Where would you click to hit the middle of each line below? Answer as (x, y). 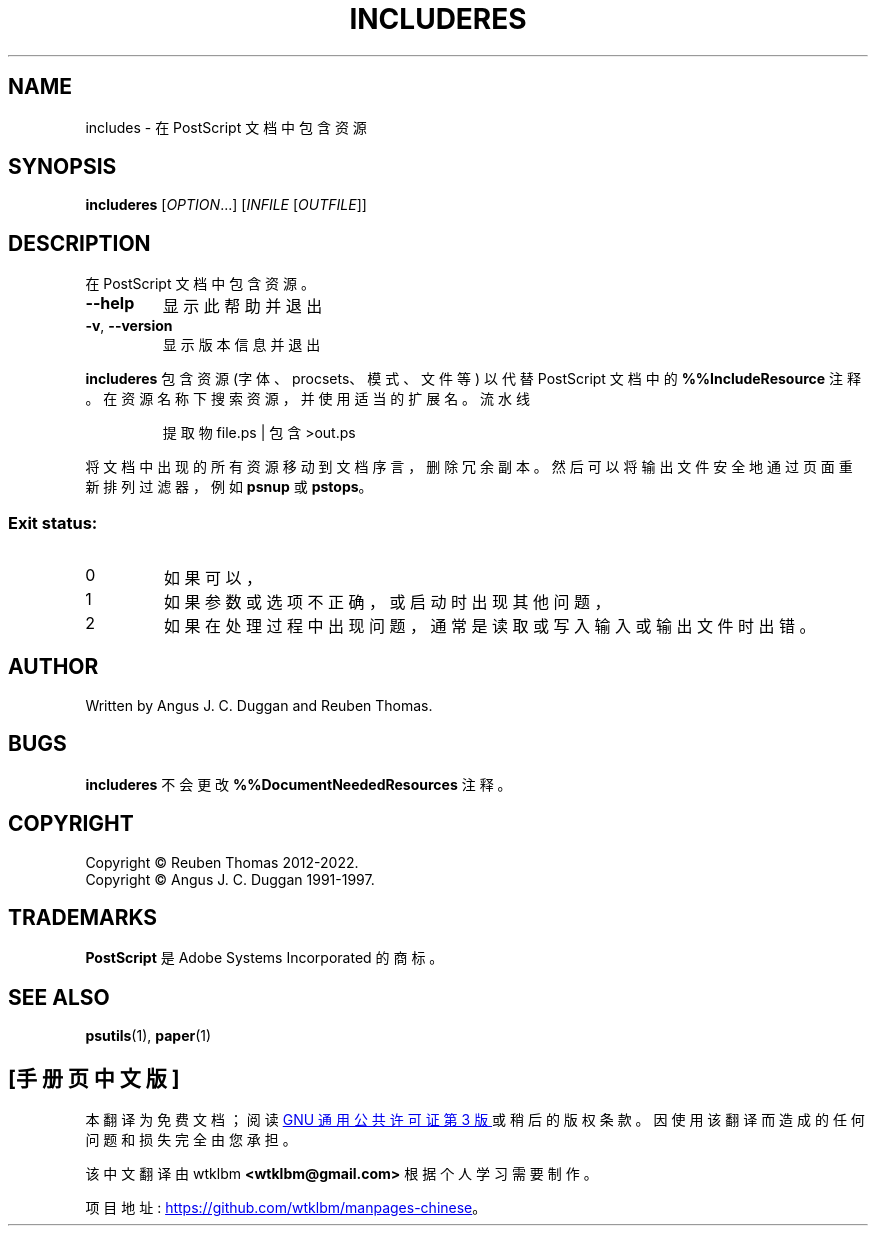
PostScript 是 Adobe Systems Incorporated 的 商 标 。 (264, 958)
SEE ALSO (59, 997)
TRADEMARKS (83, 917)
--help (110, 303)
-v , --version (129, 326)
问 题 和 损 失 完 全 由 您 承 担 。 (191, 1140)
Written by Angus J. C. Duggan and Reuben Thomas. (259, 705)
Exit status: (53, 522)
